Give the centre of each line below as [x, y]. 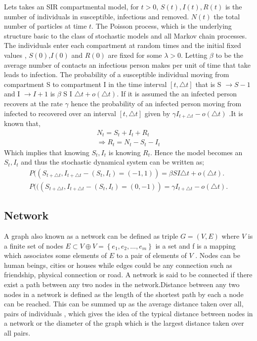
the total [227, 16]
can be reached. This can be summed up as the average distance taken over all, [124, 304]
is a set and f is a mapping [195, 245]
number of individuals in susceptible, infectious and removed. [97, 16]
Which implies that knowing [47, 152]
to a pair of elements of [151, 255]
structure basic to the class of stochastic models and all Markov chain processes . [126, 35]
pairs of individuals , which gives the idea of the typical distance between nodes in [128, 313]
